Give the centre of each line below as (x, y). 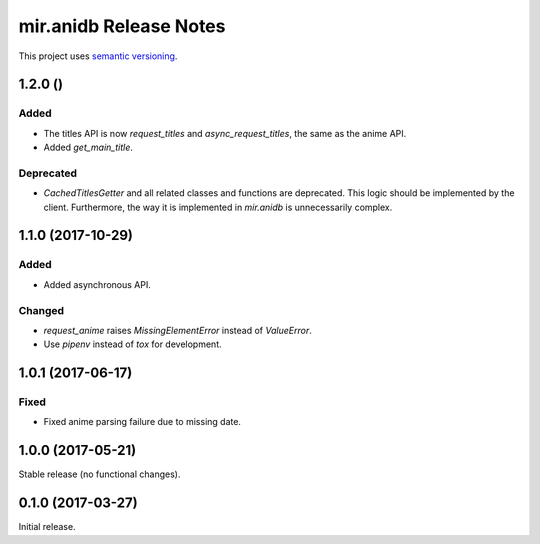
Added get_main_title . (88, 147)
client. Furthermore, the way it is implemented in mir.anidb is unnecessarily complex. (218, 207)
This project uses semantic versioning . (98, 56)
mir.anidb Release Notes (122, 26)
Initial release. (47, 527)
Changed (41, 310)
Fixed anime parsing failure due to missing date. (142, 422)
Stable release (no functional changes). (99, 474)
